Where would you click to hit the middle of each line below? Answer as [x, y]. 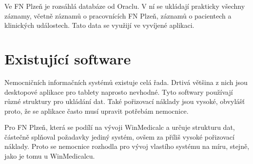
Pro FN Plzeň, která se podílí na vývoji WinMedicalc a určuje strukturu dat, [120, 127]
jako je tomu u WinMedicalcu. [50, 156]
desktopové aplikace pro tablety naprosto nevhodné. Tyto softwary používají [119, 92]
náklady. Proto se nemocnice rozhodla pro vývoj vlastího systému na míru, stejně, [127, 146]
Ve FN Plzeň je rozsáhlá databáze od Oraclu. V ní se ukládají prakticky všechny [125, 6]
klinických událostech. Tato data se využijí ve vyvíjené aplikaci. [99, 25]
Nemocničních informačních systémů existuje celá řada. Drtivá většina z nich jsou [126, 82]
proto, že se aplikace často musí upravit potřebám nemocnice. [97, 111]
